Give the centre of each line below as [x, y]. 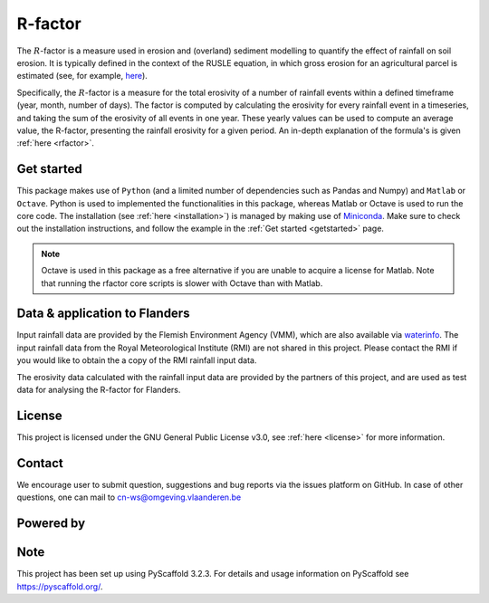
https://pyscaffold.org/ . [60, 586]
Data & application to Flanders [103, 314]
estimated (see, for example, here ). [82, 76]
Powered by [51, 524]
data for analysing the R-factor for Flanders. [99, 390]
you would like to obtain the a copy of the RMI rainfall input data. [137, 360]
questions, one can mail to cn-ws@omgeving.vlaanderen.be [129, 497]
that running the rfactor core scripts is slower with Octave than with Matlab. [182, 283]
